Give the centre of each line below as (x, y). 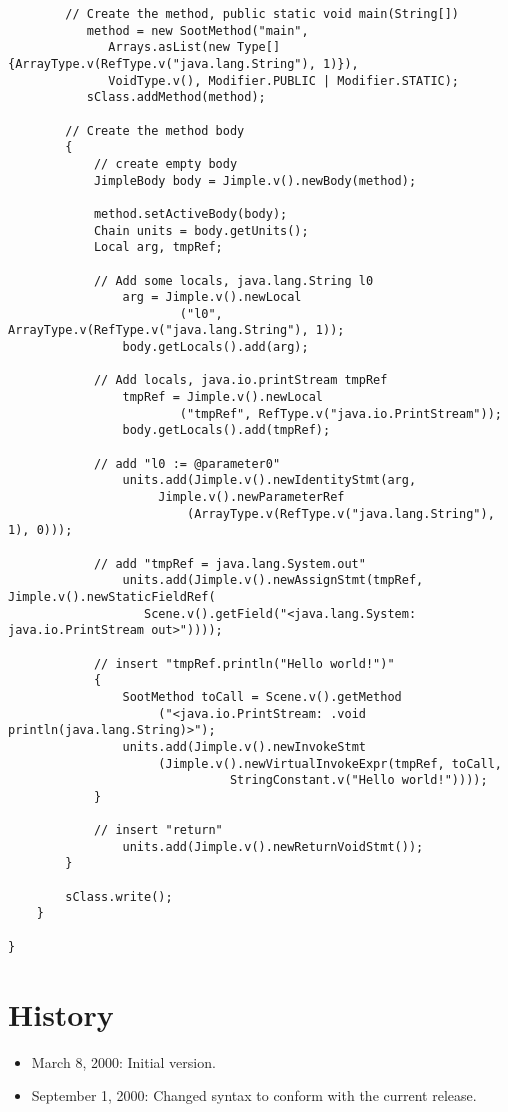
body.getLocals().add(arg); (215, 347)
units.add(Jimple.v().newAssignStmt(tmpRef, (273, 580)
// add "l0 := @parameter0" (187, 463)
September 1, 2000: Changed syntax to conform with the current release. (254, 1095)
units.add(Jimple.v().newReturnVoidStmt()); (273, 846)
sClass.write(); (119, 896)
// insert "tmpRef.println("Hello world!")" (244, 663)
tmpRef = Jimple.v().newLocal (222, 397)
